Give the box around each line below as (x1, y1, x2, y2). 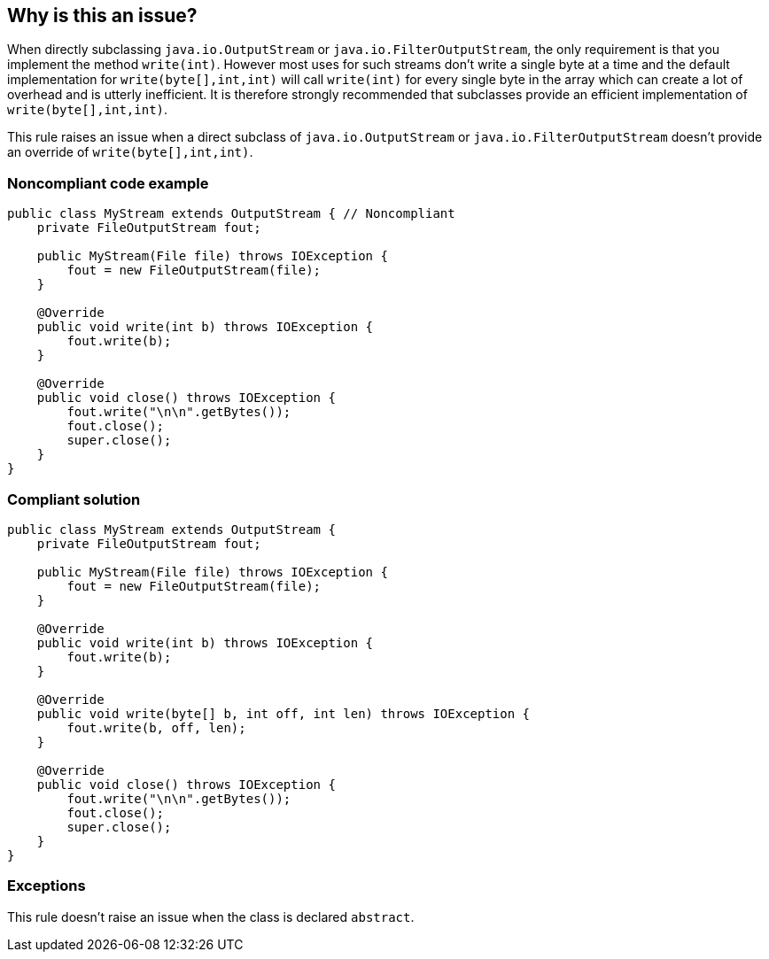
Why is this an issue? (7, 4, 198, 27)
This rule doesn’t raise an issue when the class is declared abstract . (7, 909, 415, 924)
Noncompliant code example (7, 174, 209, 192)
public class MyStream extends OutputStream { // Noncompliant (7, 206, 455, 221)
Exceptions (7, 877, 86, 895)
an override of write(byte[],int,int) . (7, 144, 253, 160)
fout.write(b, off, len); (66, 720, 246, 735)
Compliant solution (7, 490, 141, 508)
